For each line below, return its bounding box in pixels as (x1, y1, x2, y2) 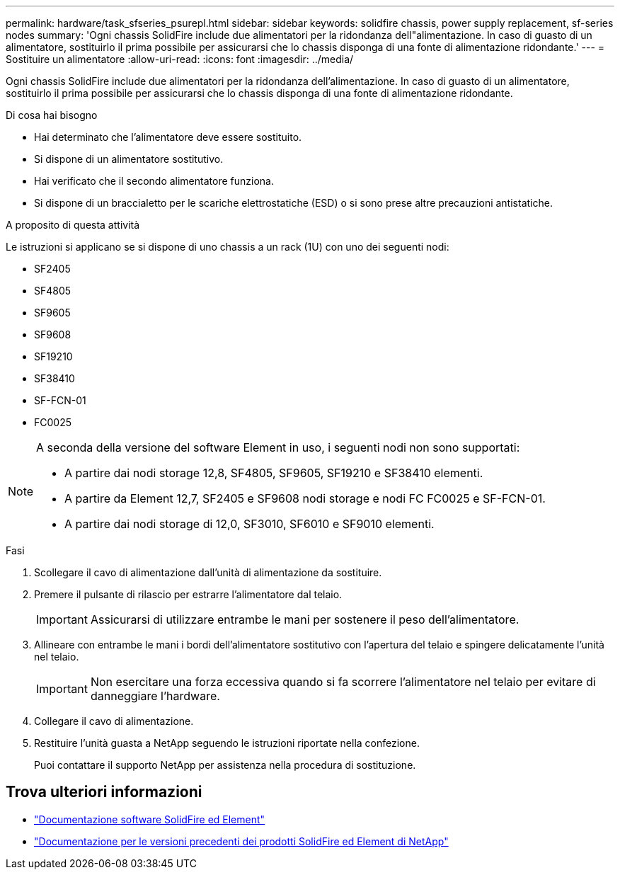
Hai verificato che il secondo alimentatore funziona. (34, 175, 274, 187)
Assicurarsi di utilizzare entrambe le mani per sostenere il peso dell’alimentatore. (90, 612, 519, 627)
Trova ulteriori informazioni (6, 783, 202, 801)
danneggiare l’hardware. (90, 689, 220, 703)
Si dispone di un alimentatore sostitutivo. (34, 153, 224, 165)
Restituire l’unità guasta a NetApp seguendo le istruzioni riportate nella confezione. (34, 737, 420, 749)
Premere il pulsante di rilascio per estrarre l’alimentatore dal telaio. (34, 588, 343, 600)
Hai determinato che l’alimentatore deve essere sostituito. (34, 131, 302, 143)
